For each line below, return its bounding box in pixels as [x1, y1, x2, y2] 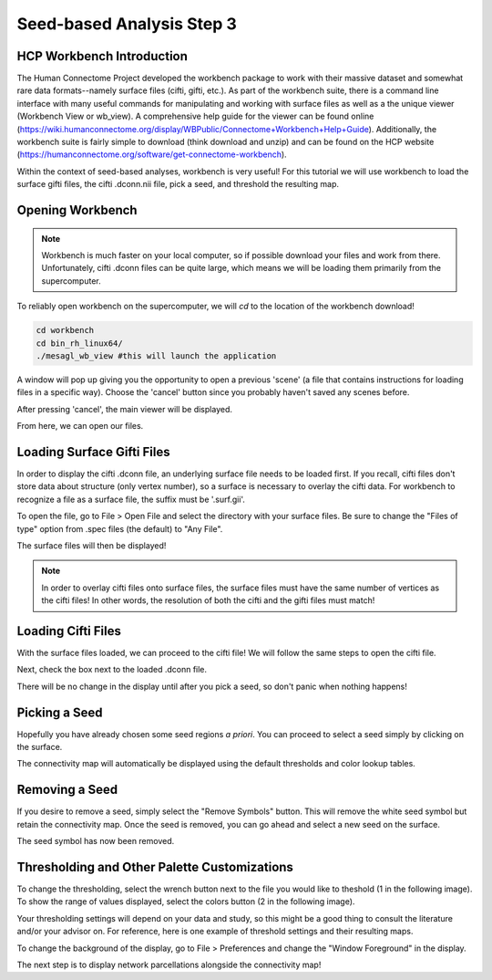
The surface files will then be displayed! [16, 539, 167, 551]
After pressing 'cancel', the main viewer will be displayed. [16, 403, 232, 414]
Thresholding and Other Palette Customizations [16, 859, 293, 875]
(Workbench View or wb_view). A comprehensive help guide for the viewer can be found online [16, 110, 374, 122]
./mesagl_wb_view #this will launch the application [36, 350, 277, 360]
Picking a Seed [16, 704, 104, 720]
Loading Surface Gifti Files [16, 443, 170, 460]
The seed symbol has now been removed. [16, 836, 175, 847]
